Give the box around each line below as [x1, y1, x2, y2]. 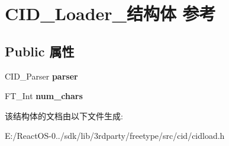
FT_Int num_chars [5, 90, 83, 102]
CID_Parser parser [5, 69, 78, 82]
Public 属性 [5, 42, 75, 60]
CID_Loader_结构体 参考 [5, 1, 216, 26]
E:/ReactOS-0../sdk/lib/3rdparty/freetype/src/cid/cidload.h [5, 129, 225, 142]
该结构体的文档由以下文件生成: [5, 109, 123, 122]
